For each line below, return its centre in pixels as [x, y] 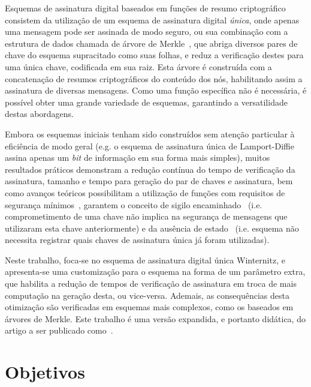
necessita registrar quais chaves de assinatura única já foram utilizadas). [137, 240]
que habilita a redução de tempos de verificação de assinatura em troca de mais [151, 283]
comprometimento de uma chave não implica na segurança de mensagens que [146, 216]
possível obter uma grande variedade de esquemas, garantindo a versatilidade [146, 102]
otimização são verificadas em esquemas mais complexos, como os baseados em [149, 307]
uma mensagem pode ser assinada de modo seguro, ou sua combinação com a [147, 31]
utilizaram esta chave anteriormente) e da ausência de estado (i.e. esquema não [152, 228]
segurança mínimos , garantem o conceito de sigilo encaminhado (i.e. [134, 204]
